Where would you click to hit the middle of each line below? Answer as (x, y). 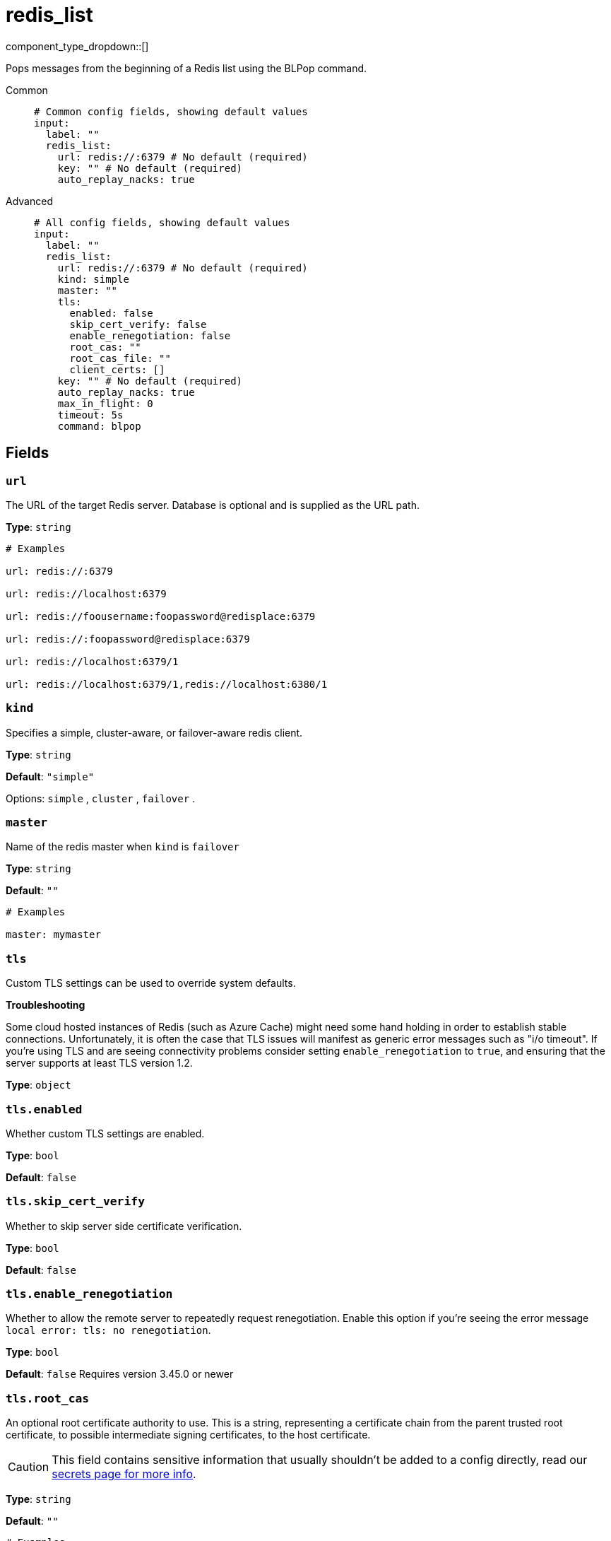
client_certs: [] (117, 369)
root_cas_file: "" (120, 358)
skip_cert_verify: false (138, 324)
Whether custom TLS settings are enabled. (105, 1133)
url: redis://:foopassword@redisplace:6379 (128, 639)
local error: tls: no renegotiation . (108, 1330)
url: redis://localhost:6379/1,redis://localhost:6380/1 (167, 684)
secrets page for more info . (124, 1474)
